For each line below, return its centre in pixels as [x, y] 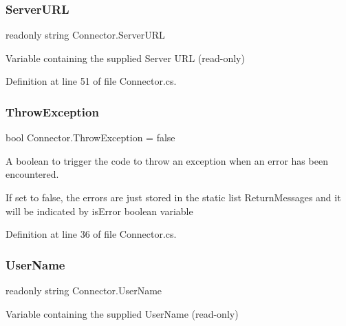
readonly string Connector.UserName [84, 290]
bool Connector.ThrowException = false [90, 137]
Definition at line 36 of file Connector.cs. [91, 234]
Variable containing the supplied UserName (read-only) [122, 313]
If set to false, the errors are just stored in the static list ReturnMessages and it [173, 197]
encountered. [32, 174]
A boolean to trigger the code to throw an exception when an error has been [167, 160]
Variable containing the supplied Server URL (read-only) [125, 58]
